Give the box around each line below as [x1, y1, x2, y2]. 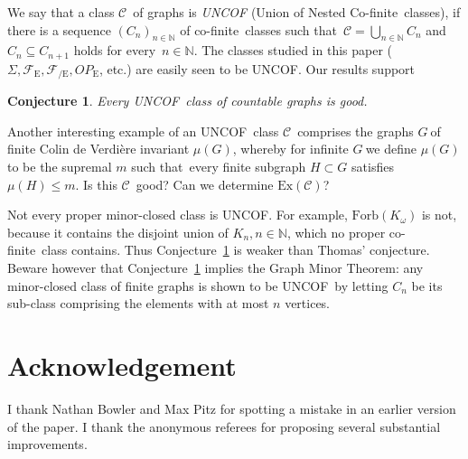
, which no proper [286, 222, 386, 241]
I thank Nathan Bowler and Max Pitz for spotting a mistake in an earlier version [7, 398, 456, 417]
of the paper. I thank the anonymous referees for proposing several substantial [7, 417, 441, 436]
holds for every [73, 41, 156, 60]
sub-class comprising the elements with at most [7, 294, 269, 313]
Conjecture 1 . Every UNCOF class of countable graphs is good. [7, 91, 368, 110]
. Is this [75, 174, 117, 193]
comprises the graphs [297, 121, 414, 140]
